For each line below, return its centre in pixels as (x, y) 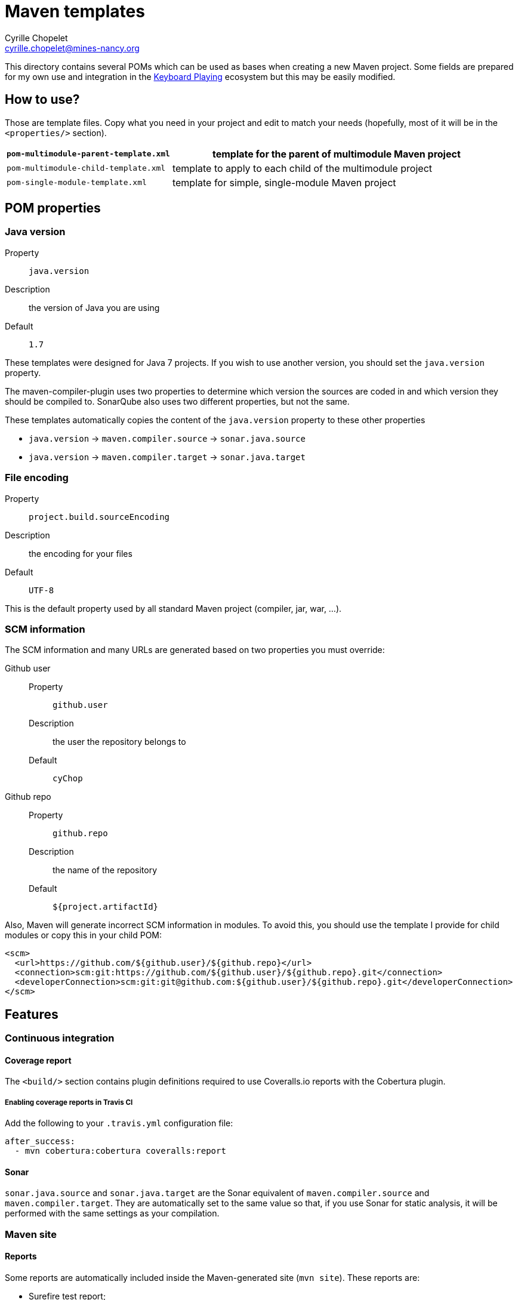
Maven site (31, 1234)
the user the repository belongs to (119, 742)
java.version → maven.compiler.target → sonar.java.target (167, 457)
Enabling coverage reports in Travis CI (69, 1102)
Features (32, 1014)
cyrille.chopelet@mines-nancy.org (72, 48)
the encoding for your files (81, 553)
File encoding (37, 478)
